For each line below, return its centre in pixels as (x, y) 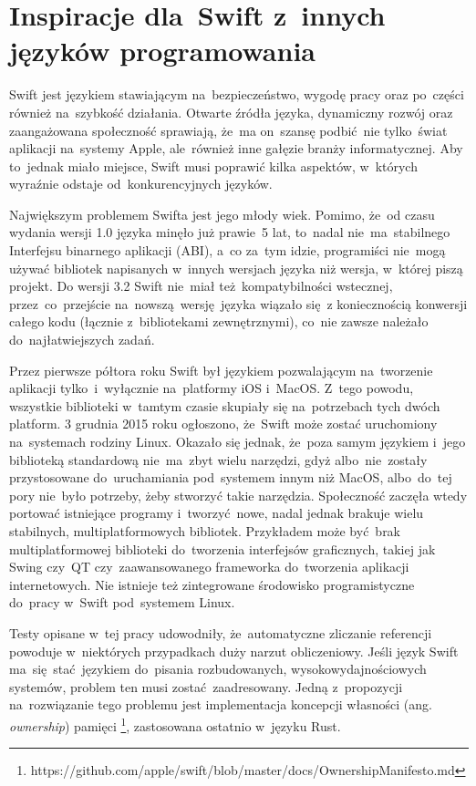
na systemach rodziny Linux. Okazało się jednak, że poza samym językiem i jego (238, 441)
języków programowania (163, 51)
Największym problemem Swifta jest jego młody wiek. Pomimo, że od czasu (222, 214)
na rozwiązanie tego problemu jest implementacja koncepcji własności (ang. (221, 704)
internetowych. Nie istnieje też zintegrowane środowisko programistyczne (212, 584)
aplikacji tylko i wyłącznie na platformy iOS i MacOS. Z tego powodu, (212, 388)
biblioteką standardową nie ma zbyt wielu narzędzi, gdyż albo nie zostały (218, 459)
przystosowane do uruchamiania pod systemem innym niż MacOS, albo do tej (231, 477)
